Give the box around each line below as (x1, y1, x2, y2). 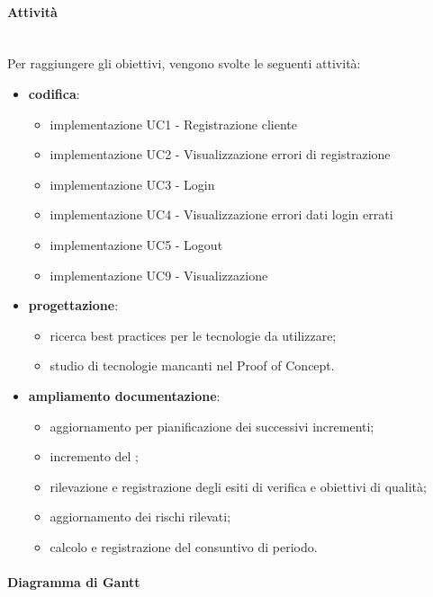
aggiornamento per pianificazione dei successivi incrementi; (50, 416, 374, 435)
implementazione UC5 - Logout (50, 235, 223, 254)
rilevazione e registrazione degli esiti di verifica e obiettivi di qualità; (50, 477, 427, 495)
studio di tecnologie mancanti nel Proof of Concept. (50, 356, 335, 375)
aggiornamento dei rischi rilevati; (50, 507, 231, 526)
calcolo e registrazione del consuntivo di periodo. (50, 537, 318, 556)
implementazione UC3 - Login (50, 174, 215, 193)
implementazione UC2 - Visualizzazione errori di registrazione (50, 145, 391, 164)
